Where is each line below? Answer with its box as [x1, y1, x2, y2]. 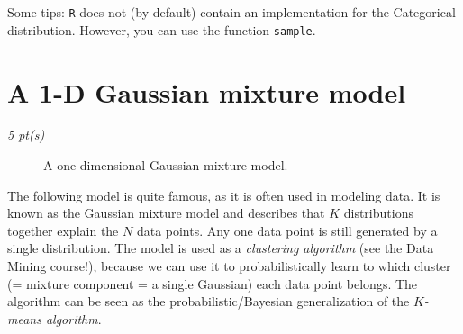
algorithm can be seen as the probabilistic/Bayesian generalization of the [7, 292, 410, 311]
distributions [343, 203, 413, 222]
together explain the [7, 221, 119, 239]
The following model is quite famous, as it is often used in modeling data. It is [7, 185, 440, 204]
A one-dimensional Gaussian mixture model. [43, 156, 288, 175]
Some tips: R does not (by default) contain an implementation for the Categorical [7, 3, 456, 21]
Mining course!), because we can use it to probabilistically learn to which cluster [7, 257, 451, 275]
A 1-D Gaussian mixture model [7, 73, 406, 110]
